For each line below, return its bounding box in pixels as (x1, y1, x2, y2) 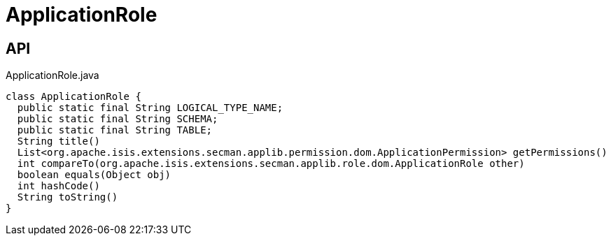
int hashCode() (17, 180, 100, 192)
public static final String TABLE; (17, 124, 213, 136)
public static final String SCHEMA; (17, 113, 218, 125)
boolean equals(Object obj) (17, 169, 171, 181)
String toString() (17, 191, 118, 203)
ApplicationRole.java (6, 69, 99, 82)
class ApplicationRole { (6, 91, 141, 103)
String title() (17, 136, 100, 147)
